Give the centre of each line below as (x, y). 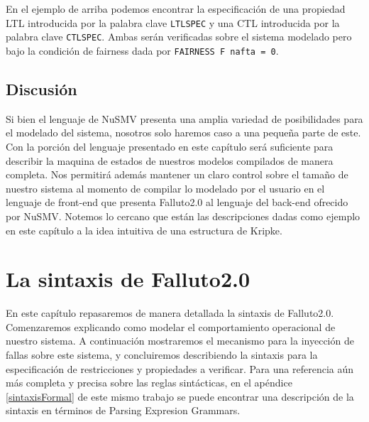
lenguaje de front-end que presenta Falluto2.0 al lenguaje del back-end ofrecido (177, 202)
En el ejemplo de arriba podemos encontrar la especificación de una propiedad (176, 9)
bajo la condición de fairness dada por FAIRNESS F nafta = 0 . (142, 50)
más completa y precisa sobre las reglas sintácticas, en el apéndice (149, 383)
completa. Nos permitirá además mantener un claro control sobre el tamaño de (177, 174)
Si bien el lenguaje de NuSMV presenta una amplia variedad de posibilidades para (184, 118)
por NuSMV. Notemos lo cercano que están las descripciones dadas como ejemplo (183, 216)
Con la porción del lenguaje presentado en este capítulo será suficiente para (170, 146)
